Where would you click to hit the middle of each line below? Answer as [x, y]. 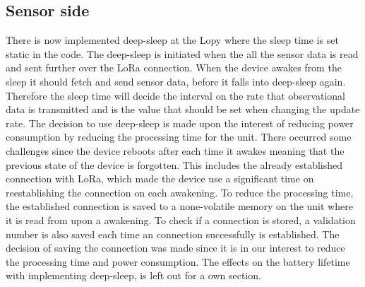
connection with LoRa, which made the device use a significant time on [160, 178]
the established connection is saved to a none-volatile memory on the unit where [179, 206]
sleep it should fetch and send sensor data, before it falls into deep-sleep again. [176, 81]
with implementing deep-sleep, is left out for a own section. [133, 275]
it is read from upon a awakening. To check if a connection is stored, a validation [181, 219]
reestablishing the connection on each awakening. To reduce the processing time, [180, 192]
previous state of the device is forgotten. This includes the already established [174, 164]
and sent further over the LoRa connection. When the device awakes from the [174, 68]
